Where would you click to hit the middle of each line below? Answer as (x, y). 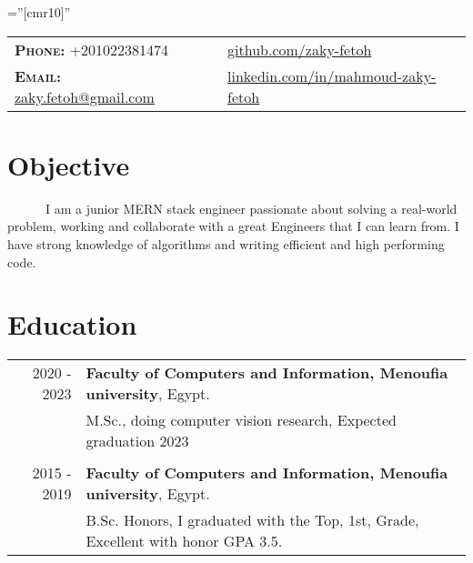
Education (72, 324)
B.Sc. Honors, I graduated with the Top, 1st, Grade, (252, 520)
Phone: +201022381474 (92, 49)
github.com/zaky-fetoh (300, 49)
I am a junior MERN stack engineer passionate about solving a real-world (251, 208)
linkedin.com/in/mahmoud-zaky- (332, 75)
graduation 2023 (137, 441)
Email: (38, 75)
